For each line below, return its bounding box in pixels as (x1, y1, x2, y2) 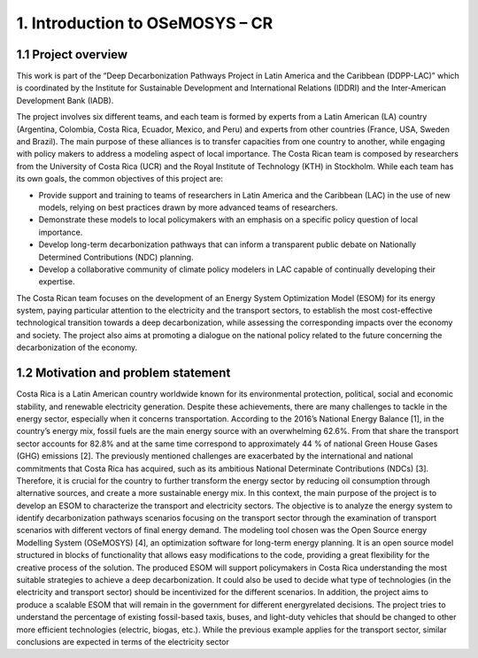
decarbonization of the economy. (16, 342, 138, 353)
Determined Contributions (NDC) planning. (38, 252, 194, 262)
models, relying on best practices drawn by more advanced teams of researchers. (38, 202, 338, 213)
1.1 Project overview (16, 47, 128, 62)
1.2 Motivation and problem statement (16, 366, 231, 381)
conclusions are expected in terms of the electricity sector (16, 636, 229, 646)
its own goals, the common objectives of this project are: (16, 174, 224, 184)
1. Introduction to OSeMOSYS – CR (16, 13, 274, 33)
